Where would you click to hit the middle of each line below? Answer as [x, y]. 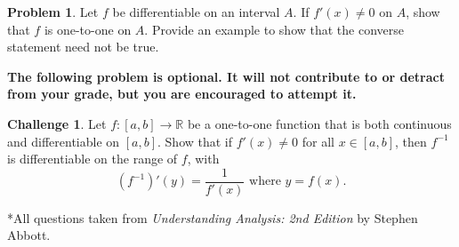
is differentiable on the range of [93, 159]
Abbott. [29, 235]
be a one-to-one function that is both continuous [319, 123]
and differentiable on [64, 141]
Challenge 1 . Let [57, 123]
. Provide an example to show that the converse [274, 29]
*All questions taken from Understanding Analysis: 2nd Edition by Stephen [213, 217]
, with [203, 159]
